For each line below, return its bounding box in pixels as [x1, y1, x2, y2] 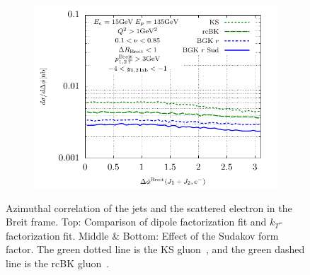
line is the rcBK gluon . [6, 255, 110, 270]
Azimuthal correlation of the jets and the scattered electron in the [6, 200, 292, 215]
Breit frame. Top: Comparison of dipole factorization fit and [6, 214, 267, 229]
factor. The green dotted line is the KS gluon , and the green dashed [6, 242, 305, 257]
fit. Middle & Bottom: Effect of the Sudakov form [63, 228, 279, 242]
